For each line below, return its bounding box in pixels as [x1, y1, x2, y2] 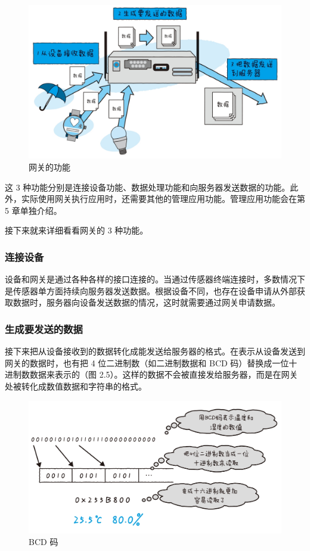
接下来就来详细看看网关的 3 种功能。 [5, 224, 148, 236]
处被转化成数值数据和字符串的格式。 [5, 379, 147, 392]
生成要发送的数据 [5, 321, 83, 336]
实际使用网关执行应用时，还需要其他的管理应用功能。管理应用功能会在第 [21, 192, 305, 205]
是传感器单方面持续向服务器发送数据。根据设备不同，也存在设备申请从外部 [5, 284, 297, 297]
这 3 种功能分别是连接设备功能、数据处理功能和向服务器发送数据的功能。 [5, 180, 290, 193]
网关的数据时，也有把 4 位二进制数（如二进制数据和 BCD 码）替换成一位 [5, 356, 289, 369]
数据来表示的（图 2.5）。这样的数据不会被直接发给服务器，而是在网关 [29, 368, 298, 381]
